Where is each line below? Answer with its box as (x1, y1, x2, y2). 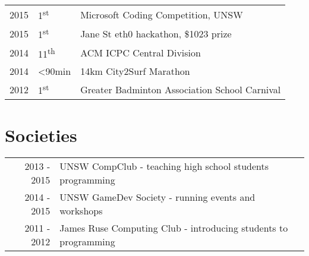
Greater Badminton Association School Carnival (80, 82, 281, 96)
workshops (59, 204, 103, 218)
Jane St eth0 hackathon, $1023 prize (80, 26, 232, 40)
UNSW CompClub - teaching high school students (59, 159, 269, 173)
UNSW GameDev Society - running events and (59, 190, 256, 204)
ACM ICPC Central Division (80, 46, 201, 60)
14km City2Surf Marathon (80, 64, 190, 78)
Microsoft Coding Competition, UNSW (80, 7, 243, 21)
